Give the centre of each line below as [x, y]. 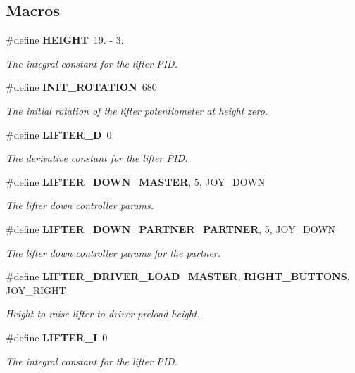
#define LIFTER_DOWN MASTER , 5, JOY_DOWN [136, 181]
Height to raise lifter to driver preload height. [103, 314]
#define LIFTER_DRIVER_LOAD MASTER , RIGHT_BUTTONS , [178, 276]
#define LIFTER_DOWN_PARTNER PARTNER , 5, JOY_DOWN [171, 228]
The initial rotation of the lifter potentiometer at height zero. [137, 110]
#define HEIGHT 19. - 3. [65, 40]
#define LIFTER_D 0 [59, 134]
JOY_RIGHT [36, 290]
